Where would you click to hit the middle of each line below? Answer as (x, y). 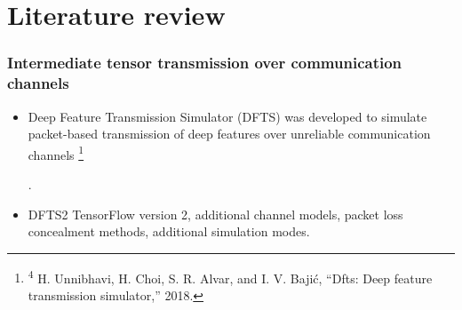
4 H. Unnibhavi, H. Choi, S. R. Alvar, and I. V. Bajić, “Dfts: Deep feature (230, 276)
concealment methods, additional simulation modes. (169, 231)
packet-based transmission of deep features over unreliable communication (229, 134)
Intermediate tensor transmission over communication (205, 63)
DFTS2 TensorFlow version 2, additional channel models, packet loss (215, 214)
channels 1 (56, 153)
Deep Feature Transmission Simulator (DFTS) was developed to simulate (227, 116)
